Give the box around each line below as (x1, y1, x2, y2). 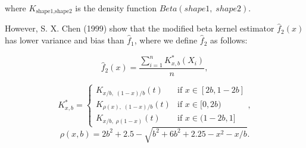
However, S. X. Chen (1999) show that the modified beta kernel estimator (5, 22, 274, 34)
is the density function (75, 2, 157, 14)
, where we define (134, 34, 198, 46)
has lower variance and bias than (5, 34, 124, 46)
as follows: (210, 34, 248, 46)
